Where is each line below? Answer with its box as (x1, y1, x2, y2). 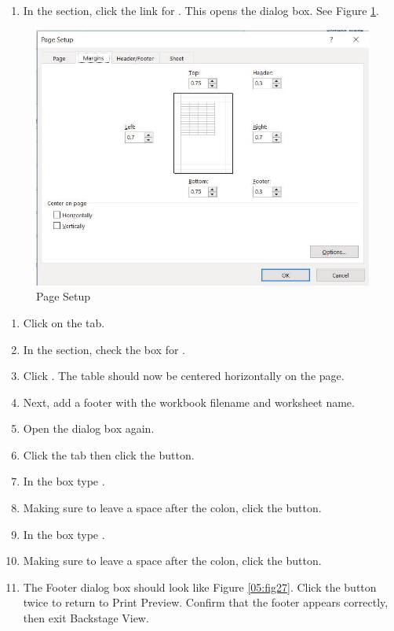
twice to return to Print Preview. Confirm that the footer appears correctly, (23, 594, 389, 611)
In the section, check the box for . (23, 341, 186, 357)
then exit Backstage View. (23, 610, 149, 626)
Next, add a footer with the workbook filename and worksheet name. (23, 393, 355, 410)
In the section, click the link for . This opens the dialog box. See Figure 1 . (23, 2, 379, 18)
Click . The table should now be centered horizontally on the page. (23, 367, 345, 384)
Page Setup (36, 288, 91, 304)
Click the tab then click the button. (23, 446, 195, 463)
